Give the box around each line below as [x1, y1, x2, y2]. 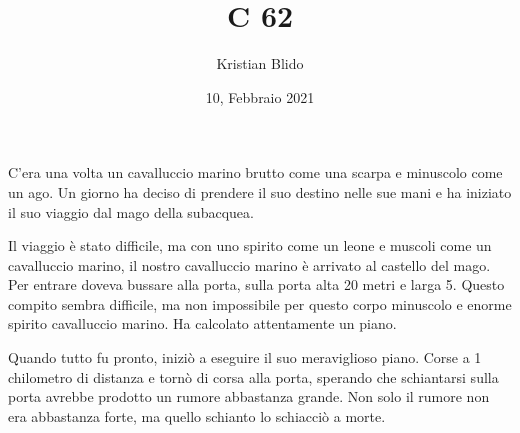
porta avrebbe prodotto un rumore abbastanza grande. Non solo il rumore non [8, 386, 490, 407]
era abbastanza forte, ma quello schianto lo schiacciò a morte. [8, 405, 386, 426]
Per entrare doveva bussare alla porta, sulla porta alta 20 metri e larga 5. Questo [8, 274, 505, 295]
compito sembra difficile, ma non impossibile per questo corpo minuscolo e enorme [8, 293, 512, 314]
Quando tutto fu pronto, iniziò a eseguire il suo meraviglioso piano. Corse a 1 [8, 347, 482, 368]
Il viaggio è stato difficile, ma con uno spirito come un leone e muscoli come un [8, 235, 492, 256]
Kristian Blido [216, 53, 304, 74]
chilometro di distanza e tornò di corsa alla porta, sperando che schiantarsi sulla [8, 366, 499, 387]
